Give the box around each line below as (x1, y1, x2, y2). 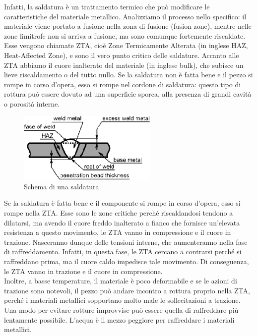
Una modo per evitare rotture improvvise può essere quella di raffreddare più (4, 304, 239, 315)
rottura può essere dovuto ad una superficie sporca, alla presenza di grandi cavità (4, 89, 252, 99)
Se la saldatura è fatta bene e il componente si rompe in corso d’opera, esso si (4, 198, 241, 208)
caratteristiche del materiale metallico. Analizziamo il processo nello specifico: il (4, 11, 247, 21)
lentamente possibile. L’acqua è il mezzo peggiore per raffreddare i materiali (4, 314, 235, 325)
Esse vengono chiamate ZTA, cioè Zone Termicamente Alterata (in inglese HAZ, (4, 40, 248, 51)
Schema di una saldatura (24, 181, 99, 191)
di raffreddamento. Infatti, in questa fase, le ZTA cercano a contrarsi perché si (4, 246, 242, 257)
